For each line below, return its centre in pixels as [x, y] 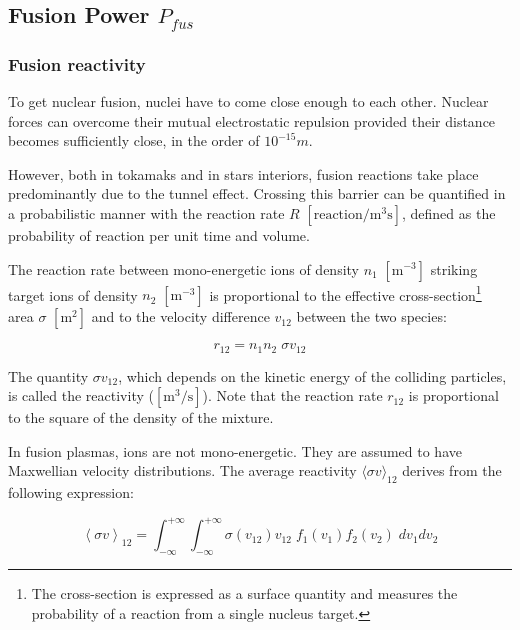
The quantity [48, 375]
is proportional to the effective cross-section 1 [345, 293]
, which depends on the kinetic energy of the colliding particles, [312, 375]
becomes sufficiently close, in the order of [134, 140]
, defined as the [448, 212]
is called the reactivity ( [81, 395]
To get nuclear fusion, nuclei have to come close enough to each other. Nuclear [248, 101]
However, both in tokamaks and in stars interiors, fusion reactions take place [243, 173]
